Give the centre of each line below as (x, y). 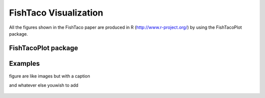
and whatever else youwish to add (44, 85)
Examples (25, 63)
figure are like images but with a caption (50, 76)
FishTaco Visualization (56, 13)
